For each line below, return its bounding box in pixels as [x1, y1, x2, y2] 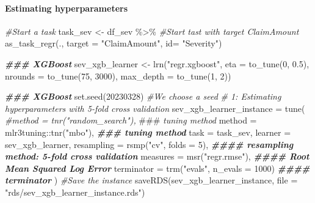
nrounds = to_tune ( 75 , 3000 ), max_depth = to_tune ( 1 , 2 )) [5, 69, 231, 82]
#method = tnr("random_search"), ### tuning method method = [5, 114, 257, 127]
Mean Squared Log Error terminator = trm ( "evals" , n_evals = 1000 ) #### [5, 161, 310, 174]
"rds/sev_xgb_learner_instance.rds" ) [5, 185, 145, 198]
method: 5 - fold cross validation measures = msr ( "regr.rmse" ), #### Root [5, 150, 310, 163]
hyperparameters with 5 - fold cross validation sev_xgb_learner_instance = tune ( [5, 102, 305, 114]
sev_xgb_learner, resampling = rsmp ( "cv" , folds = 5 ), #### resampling [5, 138, 294, 150]
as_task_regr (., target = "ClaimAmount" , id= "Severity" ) [5, 37, 222, 50]
